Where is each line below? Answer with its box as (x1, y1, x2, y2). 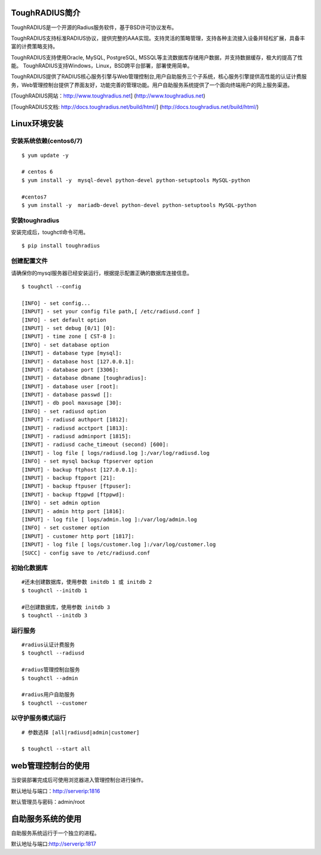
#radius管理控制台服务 (21, 667, 80, 673)
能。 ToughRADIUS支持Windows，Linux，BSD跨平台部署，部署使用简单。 (11, 62, 193, 70)
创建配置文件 (11, 257, 48, 265)
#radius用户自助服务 (21, 691, 75, 698)
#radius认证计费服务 (21, 641, 75, 648)
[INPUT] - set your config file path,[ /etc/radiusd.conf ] (21, 308, 200, 315)
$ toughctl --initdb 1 (21, 587, 88, 594)
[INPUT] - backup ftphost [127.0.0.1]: (21, 466, 138, 473)
